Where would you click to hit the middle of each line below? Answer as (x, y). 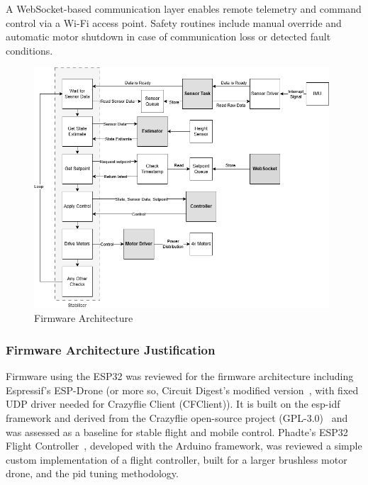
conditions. (29, 50)
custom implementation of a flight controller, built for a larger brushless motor (177, 459)
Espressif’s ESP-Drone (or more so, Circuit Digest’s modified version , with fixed (182, 390)
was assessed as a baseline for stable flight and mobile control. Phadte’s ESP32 (177, 431)
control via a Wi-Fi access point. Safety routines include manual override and (174, 22)
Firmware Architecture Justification (111, 349)
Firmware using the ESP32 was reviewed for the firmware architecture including (180, 376)
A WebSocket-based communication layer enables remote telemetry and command (184, 9)
